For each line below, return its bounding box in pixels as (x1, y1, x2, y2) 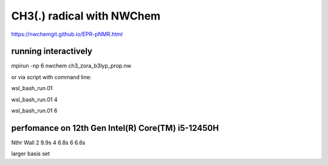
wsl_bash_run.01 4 (11, 96, 58, 103)
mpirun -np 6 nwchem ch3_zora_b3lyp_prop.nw (11, 62, 132, 69)
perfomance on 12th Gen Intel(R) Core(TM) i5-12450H (11, 122, 219, 133)
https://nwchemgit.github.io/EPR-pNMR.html (11, 30, 123, 38)
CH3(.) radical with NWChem (11, 9, 161, 23)
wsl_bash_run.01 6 (11, 107, 58, 114)
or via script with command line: (11, 73, 92, 80)
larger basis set (11, 150, 50, 158)
